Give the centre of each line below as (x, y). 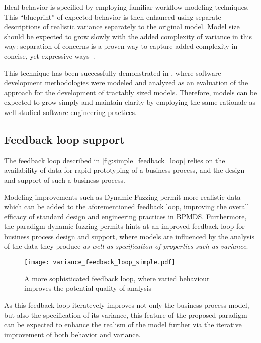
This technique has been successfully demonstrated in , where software (113, 73)
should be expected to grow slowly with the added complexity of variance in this (128, 36)
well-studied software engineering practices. (70, 112)
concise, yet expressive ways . (50, 55)
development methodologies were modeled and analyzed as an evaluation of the (126, 83)
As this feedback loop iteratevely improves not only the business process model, (127, 305)
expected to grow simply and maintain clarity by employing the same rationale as (130, 102)
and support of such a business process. (65, 180)
